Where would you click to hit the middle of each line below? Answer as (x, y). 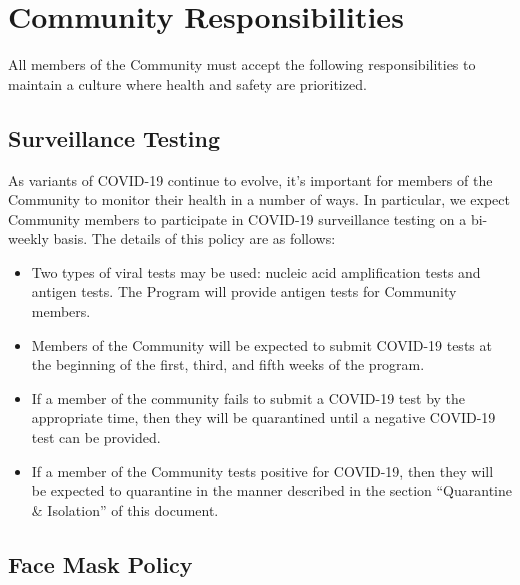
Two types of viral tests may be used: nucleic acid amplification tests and (256, 271)
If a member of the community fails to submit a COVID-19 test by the (248, 397)
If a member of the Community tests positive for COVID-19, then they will (262, 470)
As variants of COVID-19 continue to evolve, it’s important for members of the (250, 179)
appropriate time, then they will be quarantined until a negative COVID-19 (263, 417)
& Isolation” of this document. (125, 509)
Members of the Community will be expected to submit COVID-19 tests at (261, 344)
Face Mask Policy (100, 563)
